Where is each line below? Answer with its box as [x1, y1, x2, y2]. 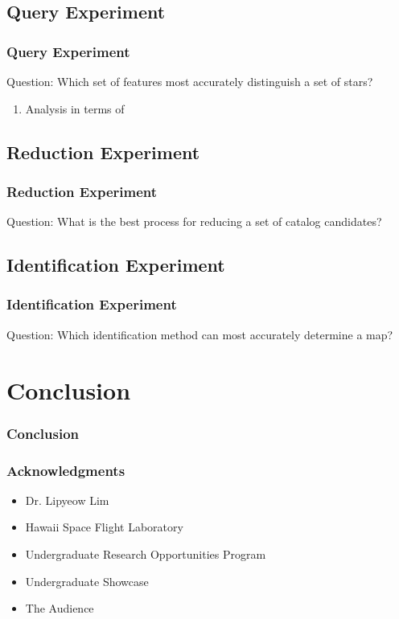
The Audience [25, 600, 94, 617]
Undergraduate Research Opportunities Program [25, 546, 266, 562]
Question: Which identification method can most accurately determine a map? [6, 326, 393, 342]
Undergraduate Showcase [25, 572, 149, 589]
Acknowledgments [6, 460, 125, 480]
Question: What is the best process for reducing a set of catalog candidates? [6, 213, 382, 230]
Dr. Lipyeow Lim [25, 491, 109, 508]
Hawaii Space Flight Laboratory [25, 519, 183, 535]
